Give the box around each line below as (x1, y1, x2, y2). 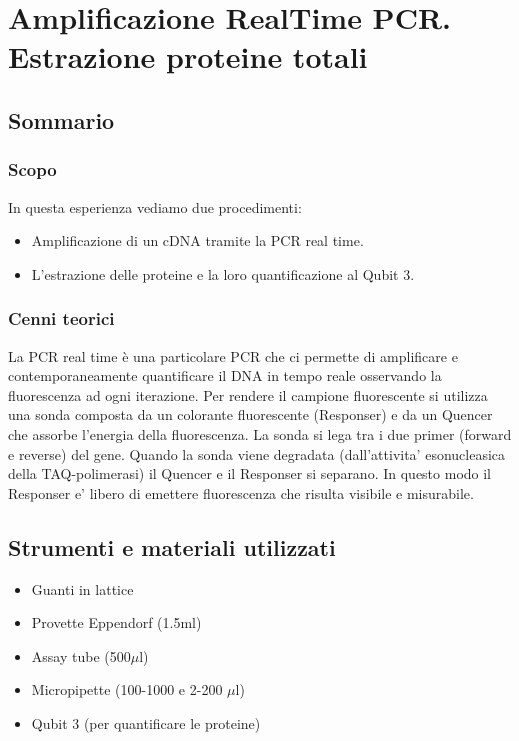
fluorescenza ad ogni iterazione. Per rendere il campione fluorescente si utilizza (8, 384, 488, 405)
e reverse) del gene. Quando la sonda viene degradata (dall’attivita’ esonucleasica (8, 443, 506, 464)
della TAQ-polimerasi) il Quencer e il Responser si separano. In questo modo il (8, 463, 492, 484)
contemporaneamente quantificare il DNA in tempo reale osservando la (8, 365, 442, 386)
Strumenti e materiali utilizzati (8, 531, 336, 562)
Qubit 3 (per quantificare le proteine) (31, 712, 261, 733)
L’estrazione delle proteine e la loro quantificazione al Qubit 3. (31, 263, 415, 284)
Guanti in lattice (31, 578, 134, 599)
